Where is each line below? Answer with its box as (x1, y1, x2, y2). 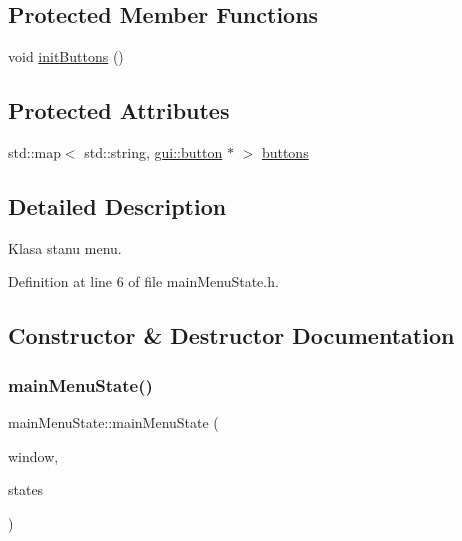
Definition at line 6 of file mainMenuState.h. (8, 271, 279, 292)
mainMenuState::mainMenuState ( (8, 411, 219, 432)
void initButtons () (8, 46, 124, 67)
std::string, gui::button (84, 142, 223, 162)
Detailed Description (8, 190, 227, 221)
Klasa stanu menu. (8, 237, 122, 258)
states (8, 479, 44, 500)
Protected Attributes (8, 95, 230, 126)
